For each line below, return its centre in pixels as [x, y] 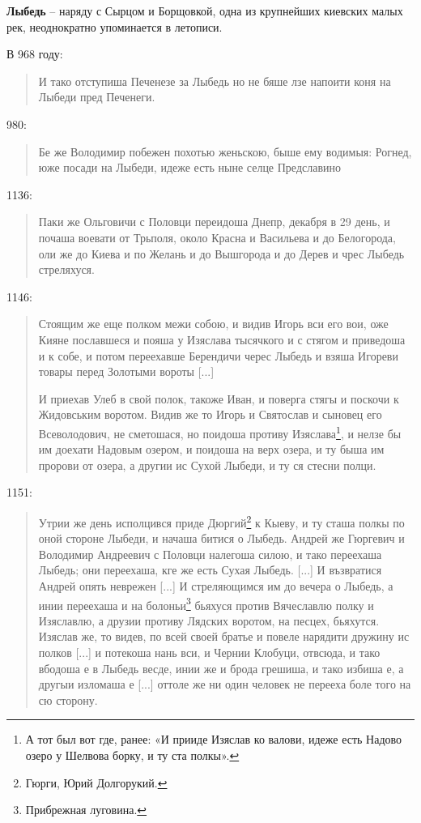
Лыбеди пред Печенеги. [97, 97]
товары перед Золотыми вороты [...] [126, 371]
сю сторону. [68, 699]
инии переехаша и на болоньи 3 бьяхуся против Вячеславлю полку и [206, 603]
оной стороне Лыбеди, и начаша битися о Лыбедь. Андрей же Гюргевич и [221, 538]
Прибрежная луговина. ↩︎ [86, 810]
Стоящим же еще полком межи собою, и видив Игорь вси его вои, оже [213, 324]
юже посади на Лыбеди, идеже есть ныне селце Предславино [190, 167]
